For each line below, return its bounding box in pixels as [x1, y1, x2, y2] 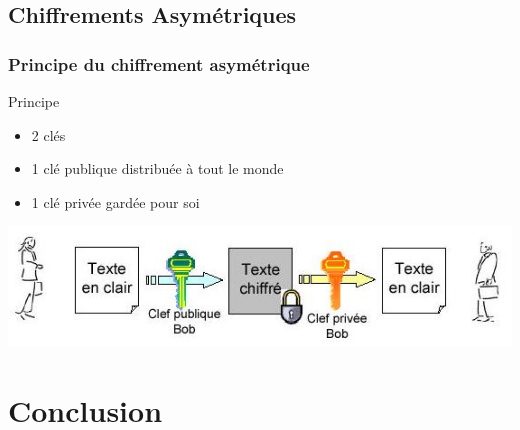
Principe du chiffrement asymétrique [8, 51, 310, 76]
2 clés [31, 124, 66, 145]
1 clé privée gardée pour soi [31, 191, 200, 212]
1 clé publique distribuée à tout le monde [31, 158, 284, 179]
